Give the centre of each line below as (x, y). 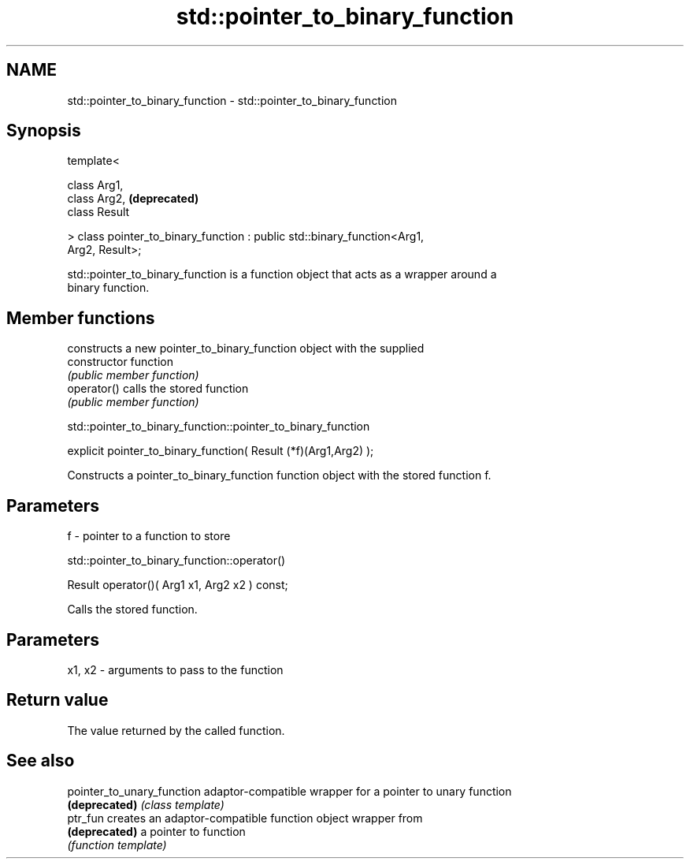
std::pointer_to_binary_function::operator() (176, 561)
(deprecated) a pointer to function (156, 831)
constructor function (120, 362)
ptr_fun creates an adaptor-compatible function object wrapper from (245, 818)
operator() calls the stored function (158, 389)
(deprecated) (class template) (146, 804)
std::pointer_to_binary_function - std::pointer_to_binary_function (232, 100)
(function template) (117, 844)
